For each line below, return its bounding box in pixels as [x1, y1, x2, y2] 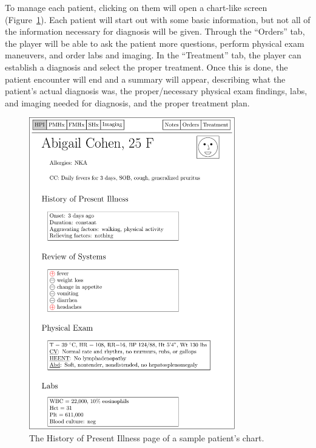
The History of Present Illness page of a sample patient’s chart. [29, 431, 264, 444]
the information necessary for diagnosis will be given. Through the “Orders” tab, [5, 25, 305, 38]
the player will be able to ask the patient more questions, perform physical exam [5, 36, 304, 49]
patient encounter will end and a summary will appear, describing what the [5, 72, 286, 85]
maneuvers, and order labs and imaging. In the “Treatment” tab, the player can [5, 49, 301, 61]
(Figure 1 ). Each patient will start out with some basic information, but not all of [5, 13, 311, 26]
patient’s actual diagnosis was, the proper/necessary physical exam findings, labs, [5, 84, 308, 97]
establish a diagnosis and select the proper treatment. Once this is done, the [5, 60, 288, 73]
